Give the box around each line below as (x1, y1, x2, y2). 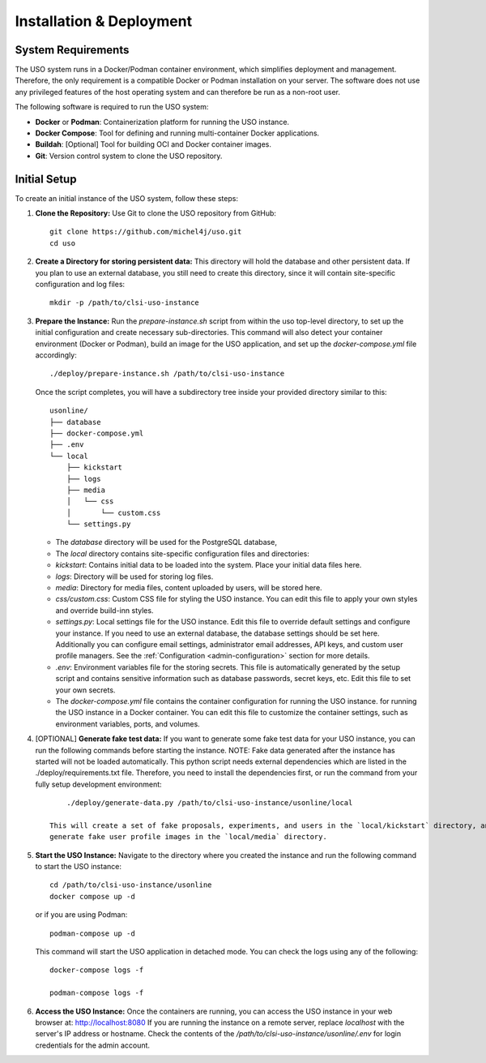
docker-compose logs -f (49, 966, 144, 975)
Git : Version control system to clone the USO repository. (35, 151, 223, 161)
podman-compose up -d (49, 928, 135, 938)
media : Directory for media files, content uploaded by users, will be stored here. (55, 583, 323, 593)
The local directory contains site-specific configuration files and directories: (55, 548, 309, 559)
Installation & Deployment (15, 12, 193, 30)
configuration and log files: (35, 280, 126, 289)
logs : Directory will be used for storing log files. (55, 572, 214, 581)
